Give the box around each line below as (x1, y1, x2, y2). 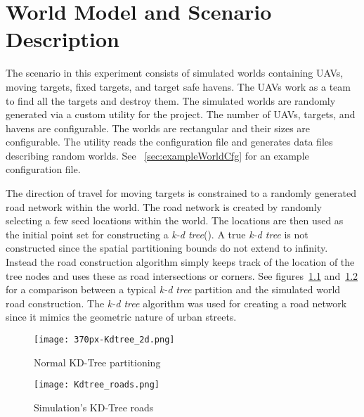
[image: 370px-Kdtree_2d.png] (34, 335, 175, 345)
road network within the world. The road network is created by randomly (6, 199, 322, 214)
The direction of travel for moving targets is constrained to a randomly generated (6, 186, 357, 200)
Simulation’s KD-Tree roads (34, 399, 154, 414)
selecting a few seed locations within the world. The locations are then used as (6, 213, 344, 228)
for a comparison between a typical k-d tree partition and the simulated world (6, 282, 341, 297)
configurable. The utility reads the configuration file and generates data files (6, 134, 333, 149)
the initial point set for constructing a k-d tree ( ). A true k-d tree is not (6, 226, 308, 241)
